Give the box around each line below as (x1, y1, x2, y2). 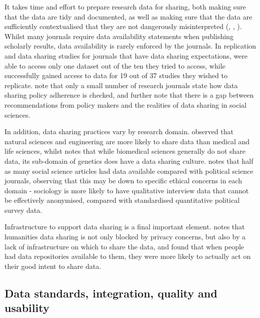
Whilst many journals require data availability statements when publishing (4, 31, 233, 41)
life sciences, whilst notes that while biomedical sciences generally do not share (4, 146, 246, 156)
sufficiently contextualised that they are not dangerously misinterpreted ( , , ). (4, 21, 242, 32)
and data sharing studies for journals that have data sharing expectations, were (4, 50, 248, 61)
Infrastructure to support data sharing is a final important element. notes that (4, 221, 245, 232)
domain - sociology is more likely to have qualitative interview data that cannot (4, 185, 249, 195)
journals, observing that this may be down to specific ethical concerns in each (4, 175, 242, 186)
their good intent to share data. (4, 260, 101, 271)
